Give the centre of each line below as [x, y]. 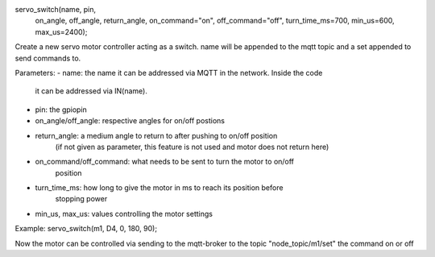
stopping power [81, 199]
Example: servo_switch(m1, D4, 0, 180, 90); [86, 229]
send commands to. [48, 58]
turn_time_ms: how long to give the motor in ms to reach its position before [159, 188]
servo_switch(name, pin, [56, 9]
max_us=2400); [61, 31]
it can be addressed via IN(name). [91, 91]
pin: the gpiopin [61, 110]
